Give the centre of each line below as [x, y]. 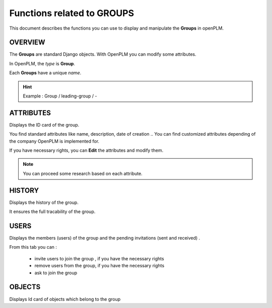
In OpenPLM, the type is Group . [42, 63]
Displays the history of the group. [44, 202]
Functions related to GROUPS [72, 13]
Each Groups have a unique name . [45, 73]
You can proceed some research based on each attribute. [83, 173]
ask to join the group [56, 273]
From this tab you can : [33, 247]
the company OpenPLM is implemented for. [54, 141]
